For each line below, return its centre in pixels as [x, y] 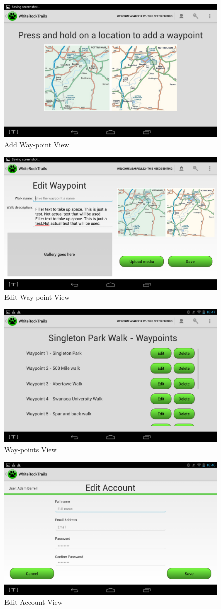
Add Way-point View [37, 144]
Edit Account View [33, 602]
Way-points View [30, 449]
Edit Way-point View [37, 297]
